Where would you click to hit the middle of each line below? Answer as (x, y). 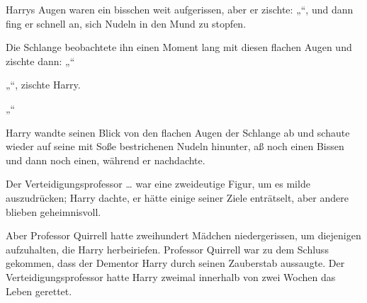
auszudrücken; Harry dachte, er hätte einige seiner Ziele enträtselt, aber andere (177, 197)
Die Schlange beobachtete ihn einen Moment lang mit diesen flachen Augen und (179, 47)
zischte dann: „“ (40, 61)
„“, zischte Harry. (43, 85)
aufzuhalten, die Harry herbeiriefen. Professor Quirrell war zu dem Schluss (167, 249)
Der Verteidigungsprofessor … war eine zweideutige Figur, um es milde (158, 184)
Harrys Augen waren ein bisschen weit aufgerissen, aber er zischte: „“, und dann (180, 9)
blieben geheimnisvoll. (53, 211)
